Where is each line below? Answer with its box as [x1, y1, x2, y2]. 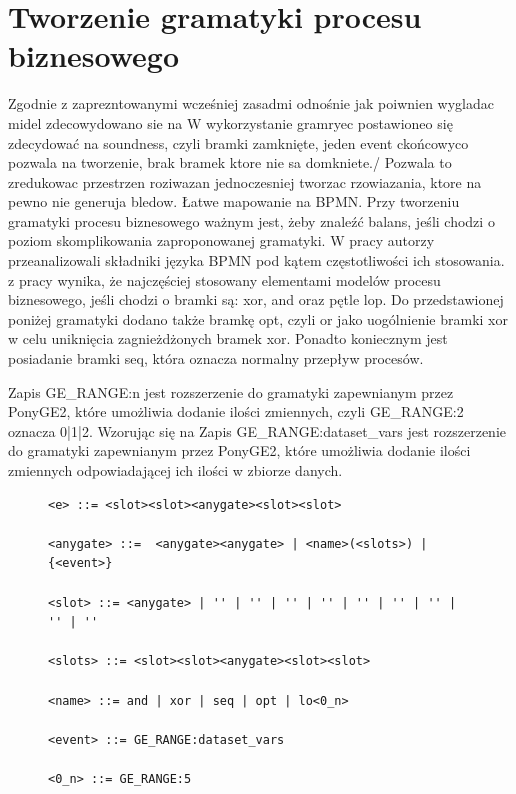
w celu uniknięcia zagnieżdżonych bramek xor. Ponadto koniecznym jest [8, 328, 448, 349]
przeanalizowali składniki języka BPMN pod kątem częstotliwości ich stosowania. [8, 250, 505, 271]
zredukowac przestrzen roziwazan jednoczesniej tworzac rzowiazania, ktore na [8, 171, 482, 192]
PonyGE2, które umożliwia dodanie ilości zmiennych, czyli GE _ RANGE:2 [8, 401, 464, 422]
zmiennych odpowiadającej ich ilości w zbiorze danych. [8, 460, 343, 480]
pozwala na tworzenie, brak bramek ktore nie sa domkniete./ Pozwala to [8, 152, 452, 173]
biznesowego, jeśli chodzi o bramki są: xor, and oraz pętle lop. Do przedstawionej [8, 289, 504, 310]
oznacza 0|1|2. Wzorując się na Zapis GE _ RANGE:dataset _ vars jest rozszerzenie [8, 420, 506, 441]
